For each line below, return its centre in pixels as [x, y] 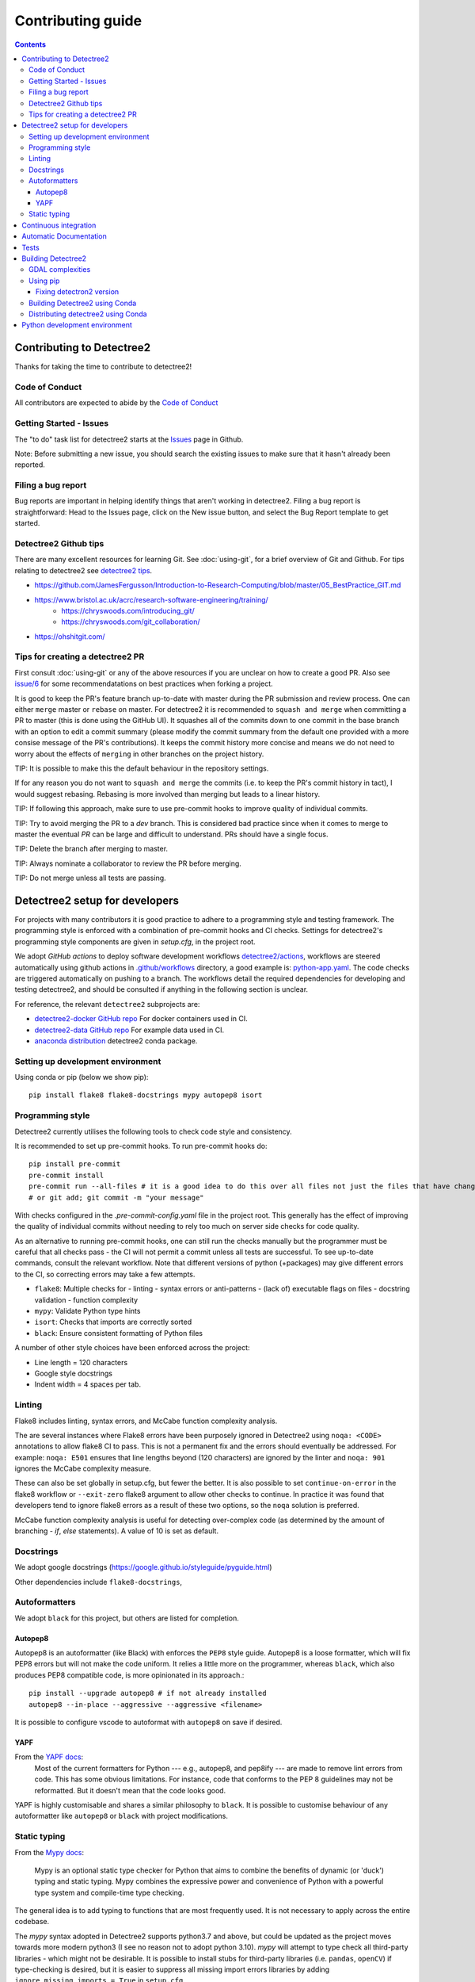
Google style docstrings [73, 1373]
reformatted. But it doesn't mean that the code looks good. [130, 1790]
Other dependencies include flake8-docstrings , [98, 1582]
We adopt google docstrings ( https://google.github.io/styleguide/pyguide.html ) [143, 1567]
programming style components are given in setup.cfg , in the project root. [135, 941]
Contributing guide [78, 21]
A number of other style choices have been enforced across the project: [132, 1348]
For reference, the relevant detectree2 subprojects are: [107, 1004]
